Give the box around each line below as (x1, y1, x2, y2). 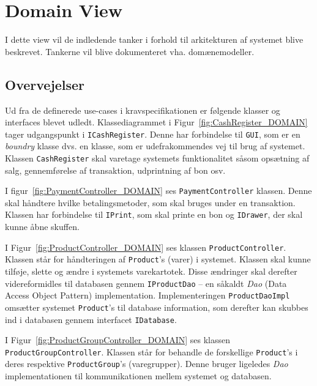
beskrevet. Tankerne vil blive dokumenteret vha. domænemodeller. (5, 45, 255, 58)
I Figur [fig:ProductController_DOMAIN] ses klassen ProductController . (5, 240, 286, 253)
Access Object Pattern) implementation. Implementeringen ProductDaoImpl (5, 289, 290, 302)
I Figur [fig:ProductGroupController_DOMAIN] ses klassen (5, 333, 230, 346)
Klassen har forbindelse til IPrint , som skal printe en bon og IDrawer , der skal (5, 208, 303, 221)
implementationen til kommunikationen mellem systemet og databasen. (5, 369, 272, 382)
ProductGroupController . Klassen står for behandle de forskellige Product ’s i (5, 345, 298, 358)
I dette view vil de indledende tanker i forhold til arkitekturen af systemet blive (5, 33, 304, 46)
